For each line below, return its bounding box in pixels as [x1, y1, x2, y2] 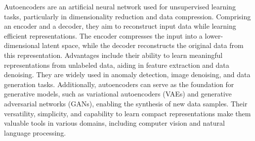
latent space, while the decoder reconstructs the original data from [42, 40, 244, 50]
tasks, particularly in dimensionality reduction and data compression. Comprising [4, 11, 251, 21]
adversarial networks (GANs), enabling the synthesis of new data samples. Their [4, 98, 248, 108]
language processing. [4, 127, 66, 138]
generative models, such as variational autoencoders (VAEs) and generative [4, 89, 232, 99]
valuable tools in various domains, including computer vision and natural [4, 118, 225, 128]
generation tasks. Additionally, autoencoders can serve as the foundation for [4, 79, 234, 89]
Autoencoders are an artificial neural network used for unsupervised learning [4, 1, 236, 11]
